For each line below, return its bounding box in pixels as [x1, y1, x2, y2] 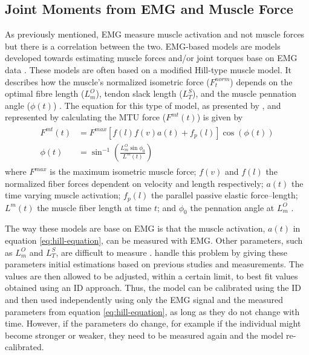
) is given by [197, 111, 243, 123]
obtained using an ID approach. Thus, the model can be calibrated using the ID [5, 281, 301, 294]
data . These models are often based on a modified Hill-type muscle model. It [5, 63, 291, 76]
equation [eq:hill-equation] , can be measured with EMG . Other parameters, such [5, 234, 303, 247]
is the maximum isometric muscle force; [50, 165, 197, 178]
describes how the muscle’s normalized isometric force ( [5, 75, 210, 88]
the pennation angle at [190, 201, 275, 213]
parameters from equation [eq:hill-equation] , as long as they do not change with [5, 305, 300, 318]
